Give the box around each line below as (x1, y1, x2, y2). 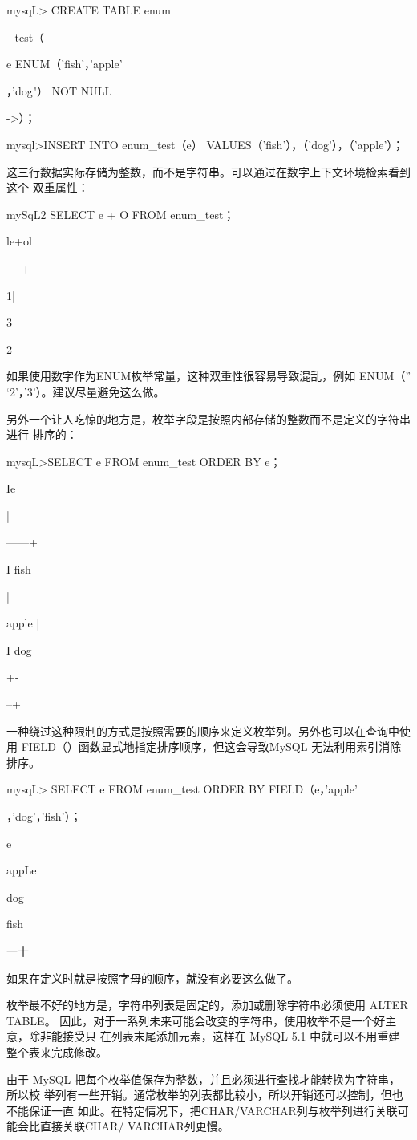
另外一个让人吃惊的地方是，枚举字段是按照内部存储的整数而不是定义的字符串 (6, 410, 411, 427)
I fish (6, 561, 31, 578)
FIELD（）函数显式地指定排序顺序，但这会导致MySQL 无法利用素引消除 (21, 738, 402, 755)
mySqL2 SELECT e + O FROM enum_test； (6, 205, 235, 222)
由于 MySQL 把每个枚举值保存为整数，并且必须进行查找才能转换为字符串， (6, 1070, 400, 1087)
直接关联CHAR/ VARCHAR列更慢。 (39, 1118, 229, 1134)
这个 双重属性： (6, 179, 89, 196)
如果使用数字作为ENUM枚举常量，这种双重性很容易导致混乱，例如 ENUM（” (6, 367, 411, 384)
